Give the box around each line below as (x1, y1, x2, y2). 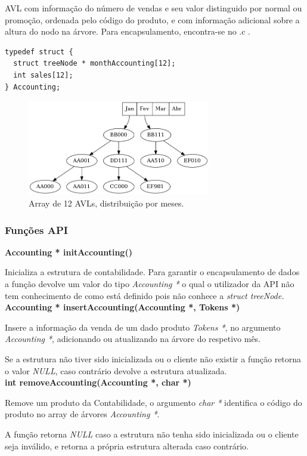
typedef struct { (5, 47, 73, 56)
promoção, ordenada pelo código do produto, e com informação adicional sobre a (5, 13, 300, 26)
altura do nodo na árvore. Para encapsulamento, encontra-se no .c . (5, 25, 250, 38)
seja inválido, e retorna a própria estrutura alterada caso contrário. (5, 439, 249, 452)
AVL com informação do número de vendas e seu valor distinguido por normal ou (5, 2, 302, 14)
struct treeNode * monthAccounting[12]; (13, 59, 176, 68)
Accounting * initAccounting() (5, 245, 132, 258)
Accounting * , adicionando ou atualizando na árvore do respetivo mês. (5, 332, 261, 345)
